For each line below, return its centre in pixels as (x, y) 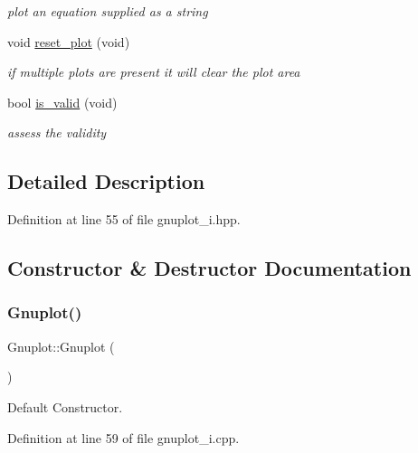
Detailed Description (106, 181)
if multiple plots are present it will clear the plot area (154, 72)
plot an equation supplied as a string (108, 11)
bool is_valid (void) (62, 102)
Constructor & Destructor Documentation (209, 268)
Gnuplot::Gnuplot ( (61, 346)
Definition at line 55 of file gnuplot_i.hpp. (124, 219)
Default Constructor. (65, 406)
